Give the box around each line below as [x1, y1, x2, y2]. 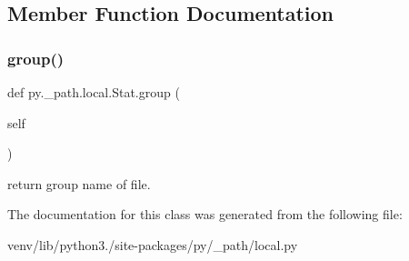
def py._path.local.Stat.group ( [7, 83, 180, 101]
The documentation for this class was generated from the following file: [7, 205, 403, 224]
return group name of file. [7, 174, 151, 193]
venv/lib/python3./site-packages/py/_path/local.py [7, 235, 298, 254]
